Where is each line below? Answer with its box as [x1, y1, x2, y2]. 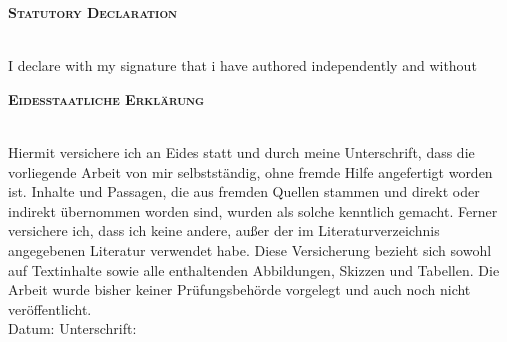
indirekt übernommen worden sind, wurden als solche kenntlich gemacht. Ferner [8, 200, 498, 221]
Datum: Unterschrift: [8, 318, 137, 339]
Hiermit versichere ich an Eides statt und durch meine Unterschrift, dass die [8, 141, 475, 162]
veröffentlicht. [8, 298, 92, 319]
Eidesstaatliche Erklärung [8, 88, 205, 109]
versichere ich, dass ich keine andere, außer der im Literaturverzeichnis [8, 220, 440, 241]
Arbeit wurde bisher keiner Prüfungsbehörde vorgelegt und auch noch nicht [8, 279, 471, 300]
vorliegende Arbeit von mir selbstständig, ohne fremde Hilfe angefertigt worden [8, 161, 493, 182]
